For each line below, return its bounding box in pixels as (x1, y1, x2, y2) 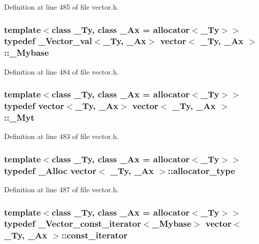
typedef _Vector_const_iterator (4, 217, 141, 230)
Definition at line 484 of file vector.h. (4, 66, 119, 77)
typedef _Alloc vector (4, 164, 96, 177)
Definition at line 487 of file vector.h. (4, 184, 119, 195)
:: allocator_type (168, 164, 235, 177)
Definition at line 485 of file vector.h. (4, 2, 119, 12)
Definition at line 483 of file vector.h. (4, 131, 119, 142)
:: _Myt (4, 111, 35, 124)
